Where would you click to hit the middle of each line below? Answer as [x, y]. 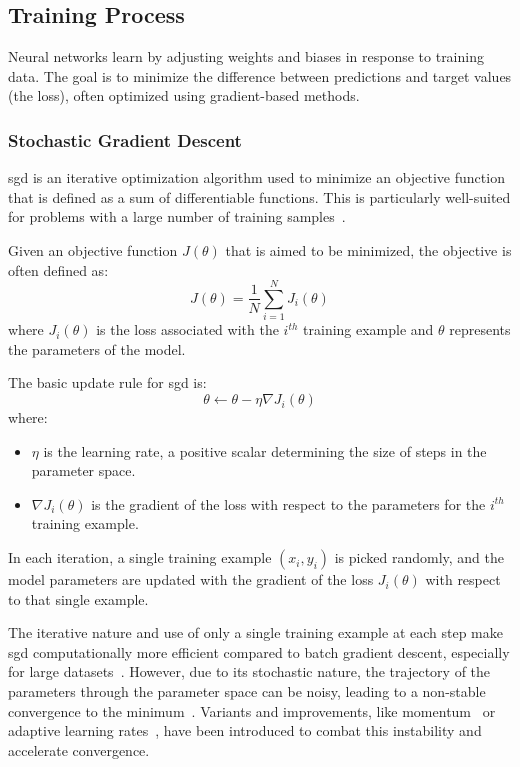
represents [480, 329]
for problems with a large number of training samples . [177, 216]
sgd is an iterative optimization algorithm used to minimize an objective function [256, 177]
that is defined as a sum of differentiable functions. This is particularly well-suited [259, 196]
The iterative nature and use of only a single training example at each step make [255, 632]
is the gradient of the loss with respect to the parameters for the [288, 503]
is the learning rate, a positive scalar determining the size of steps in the [265, 450]
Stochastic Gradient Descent [125, 139]
